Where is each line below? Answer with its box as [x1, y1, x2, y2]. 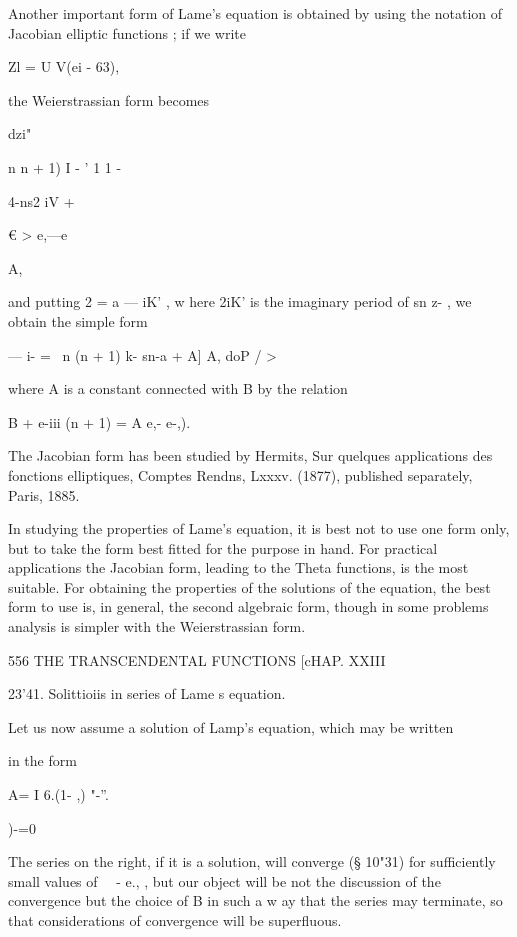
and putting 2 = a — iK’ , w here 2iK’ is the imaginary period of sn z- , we [8, 291, 472, 312]
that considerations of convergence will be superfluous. [8, 910, 342, 930]
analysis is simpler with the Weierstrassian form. [8, 616, 306, 637]
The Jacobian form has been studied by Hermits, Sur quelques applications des [8, 445, 493, 466]
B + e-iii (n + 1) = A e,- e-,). [8, 411, 191, 432]
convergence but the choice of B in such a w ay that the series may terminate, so [8, 890, 503, 911]
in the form [8, 750, 77, 771]
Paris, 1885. [8, 484, 80, 505]
